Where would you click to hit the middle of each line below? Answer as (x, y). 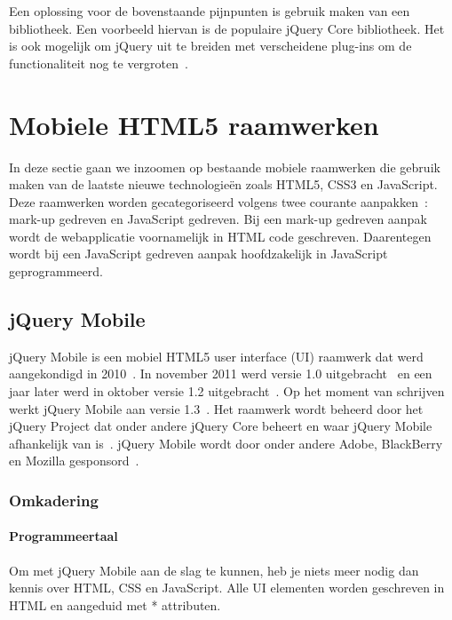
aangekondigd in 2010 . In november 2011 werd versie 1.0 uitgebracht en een (221, 374)
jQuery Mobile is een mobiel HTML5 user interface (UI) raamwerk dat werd (216, 356)
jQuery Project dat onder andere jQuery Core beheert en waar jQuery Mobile (221, 426)
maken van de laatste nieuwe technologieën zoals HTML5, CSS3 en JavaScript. (223, 184)
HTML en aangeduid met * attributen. (115, 604)
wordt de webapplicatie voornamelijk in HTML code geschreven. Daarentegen (220, 236)
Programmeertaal (63, 536)
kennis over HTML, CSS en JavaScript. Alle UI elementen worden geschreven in (227, 588)
